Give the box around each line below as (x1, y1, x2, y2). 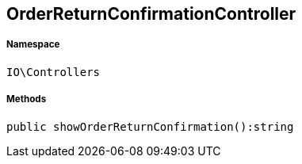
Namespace (6, 39, 60, 51)
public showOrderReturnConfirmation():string (6, 120, 294, 133)
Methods (6, 93, 47, 105)
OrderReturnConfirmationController (6, 4, 296, 24)
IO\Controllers (6, 65, 101, 78)
